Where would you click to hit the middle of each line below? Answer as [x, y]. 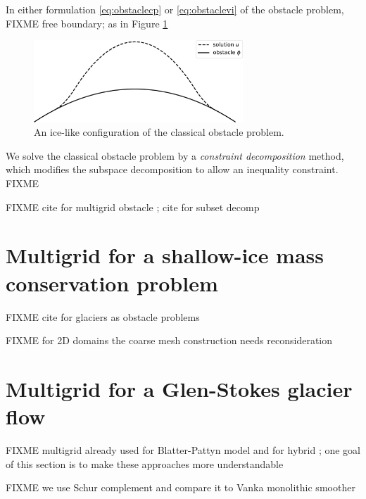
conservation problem [112, 283]
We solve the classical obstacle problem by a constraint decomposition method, [175, 155]
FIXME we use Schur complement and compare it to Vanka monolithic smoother [181, 487]
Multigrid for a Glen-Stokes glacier [179, 388]
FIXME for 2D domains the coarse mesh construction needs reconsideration [169, 340]
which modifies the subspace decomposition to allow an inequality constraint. [172, 169]
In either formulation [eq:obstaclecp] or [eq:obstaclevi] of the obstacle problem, [175, 9]
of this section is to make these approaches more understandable [145, 463]
